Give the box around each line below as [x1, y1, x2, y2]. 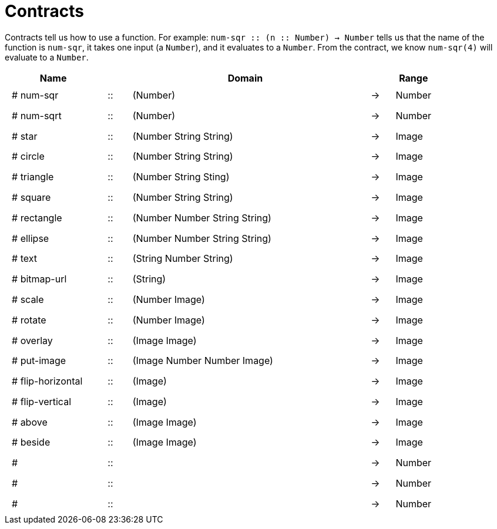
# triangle [12, 171, 54, 183]
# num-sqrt [12, 109, 62, 122]
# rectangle [12, 211, 62, 224]
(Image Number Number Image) [132, 355, 273, 367]
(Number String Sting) [132, 171, 230, 183]
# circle [12, 150, 45, 163]
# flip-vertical [12, 395, 72, 407]
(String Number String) [132, 252, 233, 265]
